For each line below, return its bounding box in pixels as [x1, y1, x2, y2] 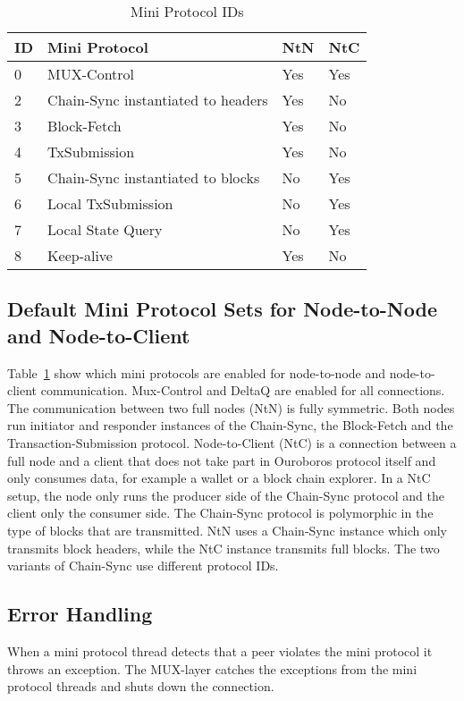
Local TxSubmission [47, 193, 173, 214]
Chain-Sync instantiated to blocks [47, 167, 260, 188]
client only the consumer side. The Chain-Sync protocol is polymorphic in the [7, 503, 434, 522]
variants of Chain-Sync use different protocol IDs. [7, 556, 279, 575]
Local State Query [47, 219, 163, 240]
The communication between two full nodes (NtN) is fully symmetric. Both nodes [7, 398, 455, 417]
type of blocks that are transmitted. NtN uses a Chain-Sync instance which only [7, 520, 448, 539]
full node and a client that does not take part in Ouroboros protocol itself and [7, 451, 436, 469]
